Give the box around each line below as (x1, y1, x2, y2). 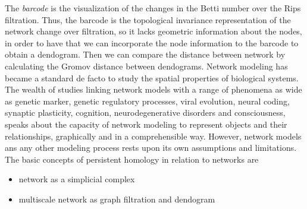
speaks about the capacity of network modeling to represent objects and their (5, 118, 287, 130)
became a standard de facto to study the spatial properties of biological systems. (5, 71, 299, 84)
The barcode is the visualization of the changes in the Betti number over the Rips (5, 2, 301, 14)
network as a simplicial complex (18, 173, 135, 185)
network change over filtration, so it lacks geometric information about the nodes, (5, 25, 302, 37)
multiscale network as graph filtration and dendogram (18, 192, 215, 205)
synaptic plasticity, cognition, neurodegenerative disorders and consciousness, (5, 106, 286, 119)
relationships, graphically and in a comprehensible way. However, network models (5, 129, 302, 142)
